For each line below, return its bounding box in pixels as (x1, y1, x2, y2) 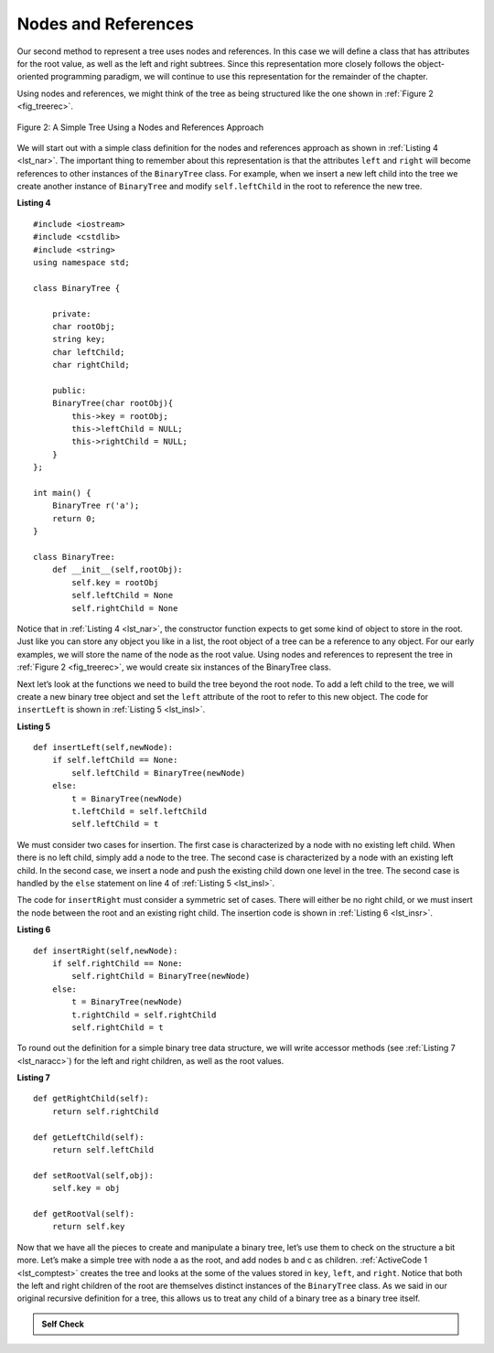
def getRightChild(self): (33, 1093, 150, 1104)
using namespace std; (33, 257, 130, 268)
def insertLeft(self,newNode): (33, 742, 174, 753)
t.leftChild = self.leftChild (71, 806, 208, 817)
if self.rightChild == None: (51, 958, 183, 969)
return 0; (51, 513, 96, 523)
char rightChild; (51, 360, 130, 370)
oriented (16, 71, 49, 82)
